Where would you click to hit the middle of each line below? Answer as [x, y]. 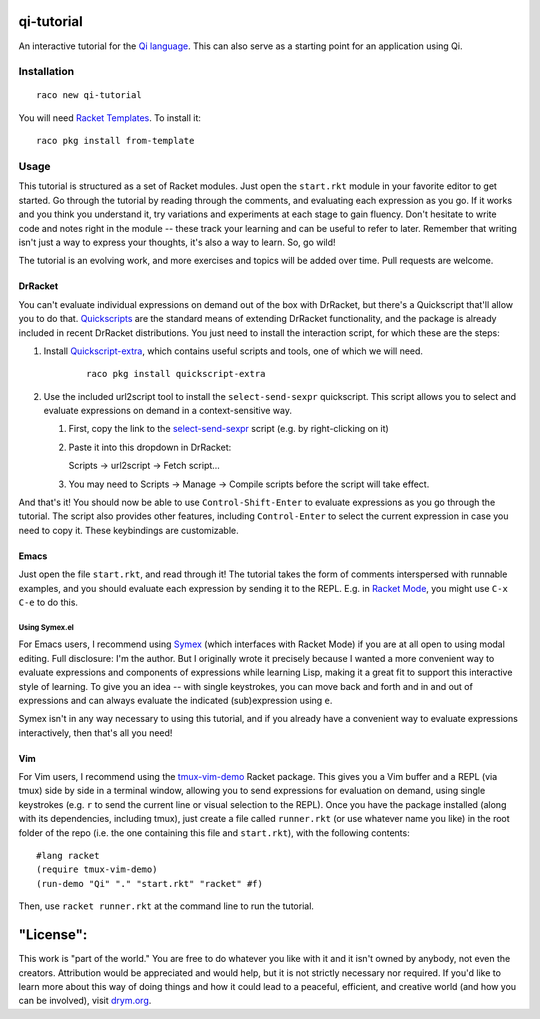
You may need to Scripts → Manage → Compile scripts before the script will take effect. [249, 484]
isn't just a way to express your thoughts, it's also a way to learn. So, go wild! [177, 242]
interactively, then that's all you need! [95, 732]
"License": [53, 935]
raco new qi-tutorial [89, 95]
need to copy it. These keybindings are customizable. [128, 530]
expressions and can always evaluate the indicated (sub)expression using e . [175, 700]
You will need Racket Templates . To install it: [110, 117]
